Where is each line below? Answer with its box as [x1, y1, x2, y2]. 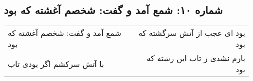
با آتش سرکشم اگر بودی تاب [8, 58, 104, 69]
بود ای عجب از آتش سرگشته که [138, 27, 245, 39]
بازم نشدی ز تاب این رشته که [146, 52, 245, 64]
